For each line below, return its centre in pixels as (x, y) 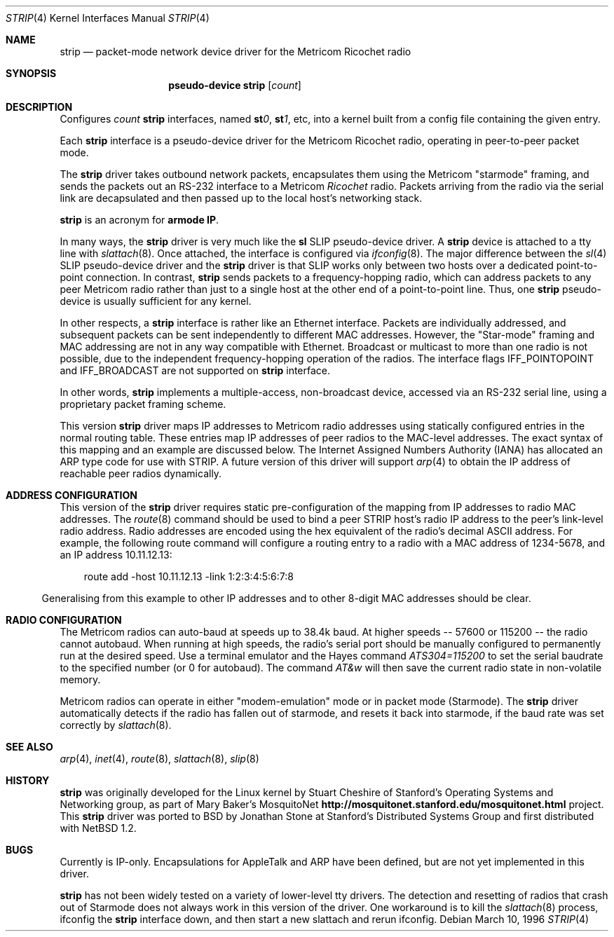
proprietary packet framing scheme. (143, 404)
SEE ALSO (29, 747)
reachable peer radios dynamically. (141, 473)
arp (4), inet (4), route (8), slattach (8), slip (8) (159, 759)
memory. (80, 679)
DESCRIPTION (39, 107)
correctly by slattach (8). (116, 725)
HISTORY (28, 780)
